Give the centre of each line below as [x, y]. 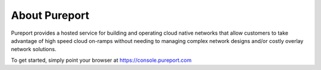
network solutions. [34, 49]
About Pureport [50, 15]
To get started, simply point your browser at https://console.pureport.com [101, 60]
